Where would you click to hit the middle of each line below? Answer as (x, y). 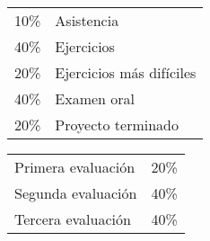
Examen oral (95, 98)
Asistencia (87, 20)
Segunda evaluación (76, 193)
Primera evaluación (75, 167)
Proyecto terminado (117, 125)
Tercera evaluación (73, 219)
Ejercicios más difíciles (126, 72)
